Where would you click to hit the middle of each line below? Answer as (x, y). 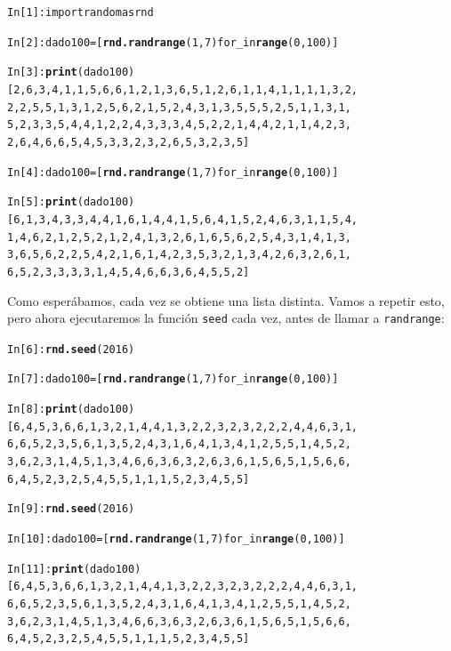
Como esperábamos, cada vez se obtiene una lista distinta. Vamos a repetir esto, (226, 300)
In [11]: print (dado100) (74, 569)
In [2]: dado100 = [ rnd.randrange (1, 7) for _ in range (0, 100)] (173, 42)
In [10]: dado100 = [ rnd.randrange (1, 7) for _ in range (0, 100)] (176, 539)
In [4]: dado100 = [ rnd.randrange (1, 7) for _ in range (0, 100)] (173, 172)
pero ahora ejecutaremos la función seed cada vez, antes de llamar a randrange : (226, 318)
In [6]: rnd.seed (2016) (71, 349)
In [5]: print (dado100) (71, 202)
